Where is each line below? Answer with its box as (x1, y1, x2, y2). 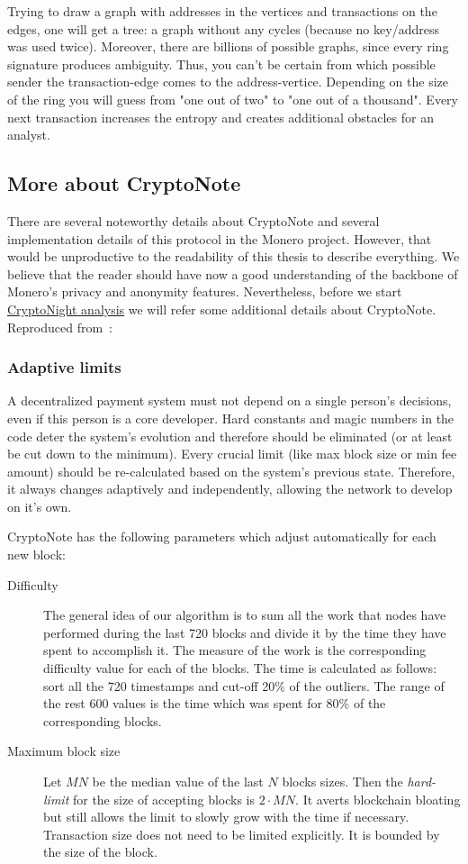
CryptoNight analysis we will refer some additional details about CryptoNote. (7, 299, 436, 318)
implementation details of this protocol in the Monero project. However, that (7, 229, 432, 248)
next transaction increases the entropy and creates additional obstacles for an (7, 107, 434, 126)
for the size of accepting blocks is (72, 789, 256, 808)
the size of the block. (43, 842, 157, 861)
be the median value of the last (92, 772, 264, 791)
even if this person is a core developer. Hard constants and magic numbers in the (7, 408, 454, 427)
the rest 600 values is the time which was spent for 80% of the (43, 694, 386, 713)
